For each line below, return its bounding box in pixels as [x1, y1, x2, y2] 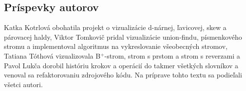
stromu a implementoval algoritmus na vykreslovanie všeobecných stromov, [4, 41, 228, 51]
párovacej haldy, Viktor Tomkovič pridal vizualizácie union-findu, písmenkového [4, 31, 242, 42]
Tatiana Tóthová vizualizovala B [4, 50, 101, 61]
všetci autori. [4, 79, 43, 89]
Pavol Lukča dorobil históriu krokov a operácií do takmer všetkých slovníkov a [4, 60, 239, 70]
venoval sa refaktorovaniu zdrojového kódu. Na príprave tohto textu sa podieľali [4, 70, 242, 80]
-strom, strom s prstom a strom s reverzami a [104, 50, 240, 61]
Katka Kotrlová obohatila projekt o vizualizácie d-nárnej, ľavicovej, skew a [4, 22, 227, 32]
